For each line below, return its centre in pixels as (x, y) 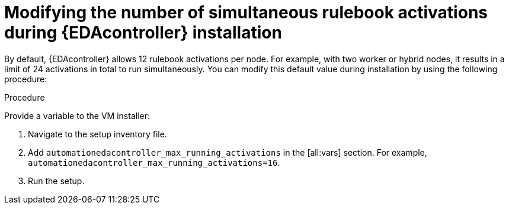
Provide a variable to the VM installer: (77, 115)
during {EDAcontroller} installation (143, 33)
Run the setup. (56, 181)
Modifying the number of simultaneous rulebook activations (246, 12)
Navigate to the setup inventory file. (97, 134)
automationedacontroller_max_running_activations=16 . (154, 162)
